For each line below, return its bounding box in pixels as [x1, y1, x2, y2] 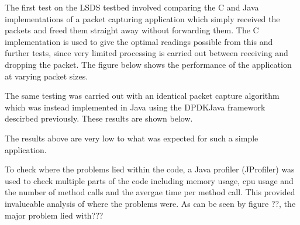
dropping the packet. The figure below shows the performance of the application [5, 58, 292, 70]
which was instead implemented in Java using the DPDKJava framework [5, 101, 265, 113]
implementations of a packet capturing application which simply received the [5, 12, 280, 25]
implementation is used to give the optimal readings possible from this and [5, 35, 273, 47]
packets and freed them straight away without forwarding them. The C [5, 24, 259, 36]
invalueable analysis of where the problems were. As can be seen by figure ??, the [5, 197, 296, 209]
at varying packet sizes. [5, 70, 88, 82]
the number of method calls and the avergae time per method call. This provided [5, 186, 295, 198]
